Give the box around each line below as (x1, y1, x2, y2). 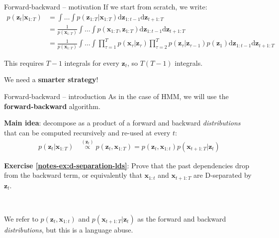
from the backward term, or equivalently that (4, 170, 142, 180)
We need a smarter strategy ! (4, 74, 98, 85)
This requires (4, 57, 44, 68)
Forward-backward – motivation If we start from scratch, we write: (4, 1, 207, 11)
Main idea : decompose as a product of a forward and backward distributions (4, 118, 241, 128)
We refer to (4, 213, 38, 224)
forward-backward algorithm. (4, 101, 100, 111)
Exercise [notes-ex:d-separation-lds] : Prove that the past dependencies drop (4, 160, 249, 170)
